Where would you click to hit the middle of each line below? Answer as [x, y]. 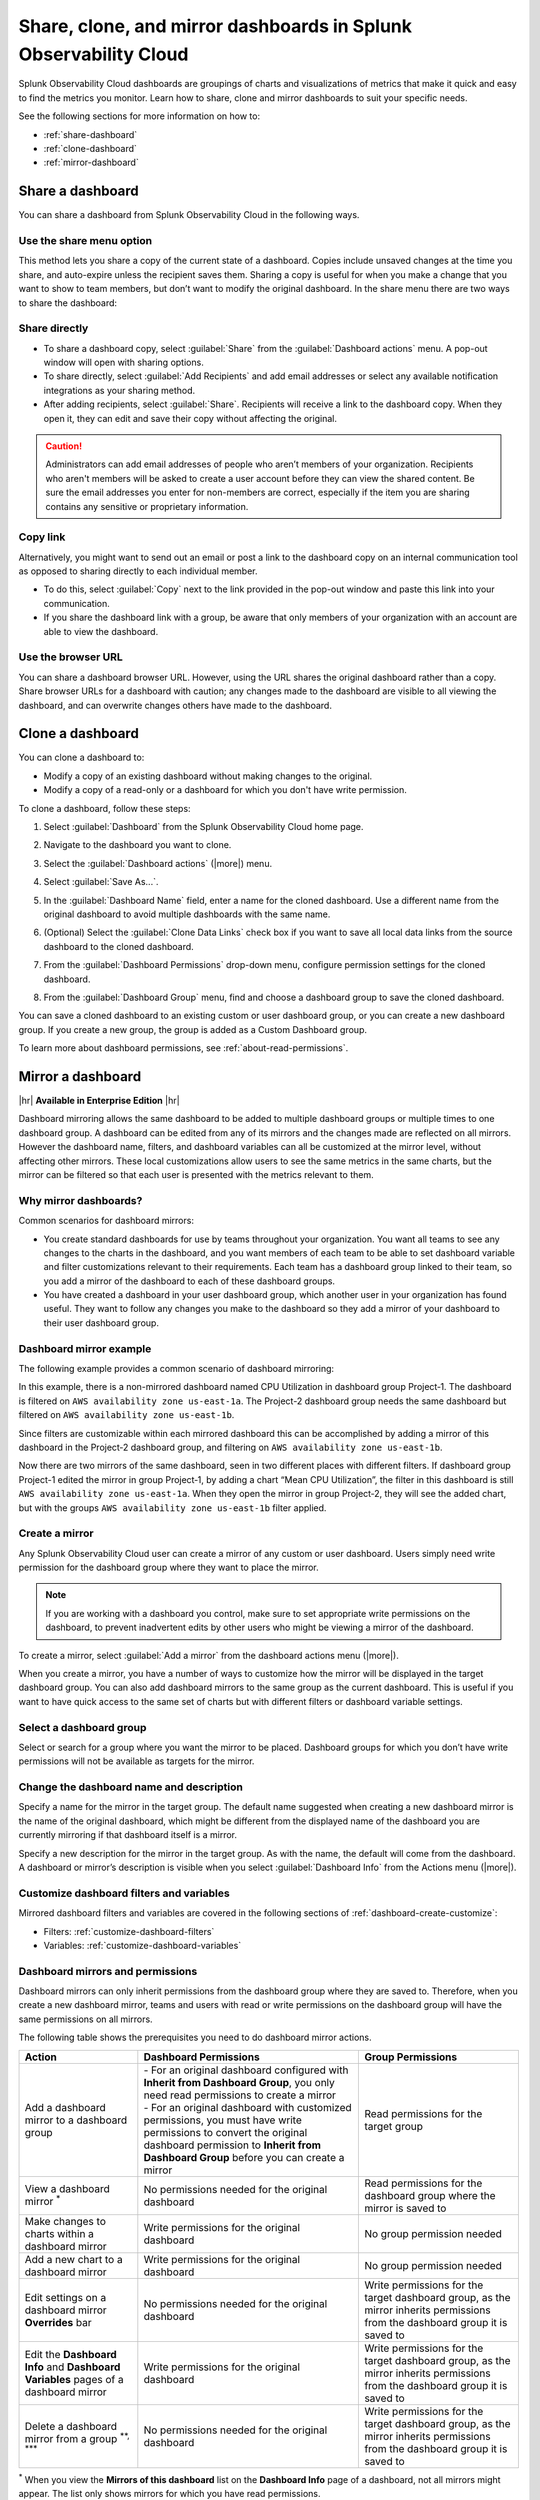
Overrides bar [58, 2322]
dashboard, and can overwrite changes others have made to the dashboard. [175, 705]
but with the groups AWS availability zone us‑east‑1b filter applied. [172, 1507]
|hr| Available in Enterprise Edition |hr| [99, 1101]
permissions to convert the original [225, 2132]
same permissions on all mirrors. [86, 2019]
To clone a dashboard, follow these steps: [104, 808]
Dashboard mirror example [85, 1348]
